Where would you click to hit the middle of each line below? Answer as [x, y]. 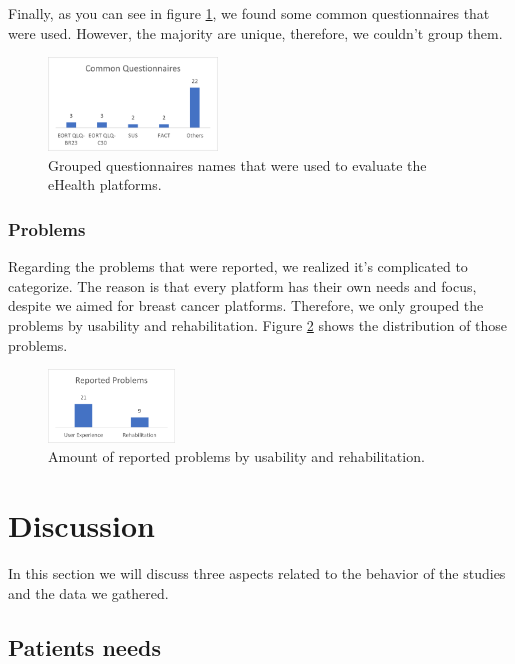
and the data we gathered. [88, 592]
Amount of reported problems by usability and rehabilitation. [236, 456]
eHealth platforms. [105, 184]
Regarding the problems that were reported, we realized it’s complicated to [238, 266]
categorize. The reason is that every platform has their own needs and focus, [242, 285]
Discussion [81, 525]
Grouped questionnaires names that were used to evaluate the [237, 164]
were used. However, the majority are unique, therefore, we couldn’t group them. [255, 32]
